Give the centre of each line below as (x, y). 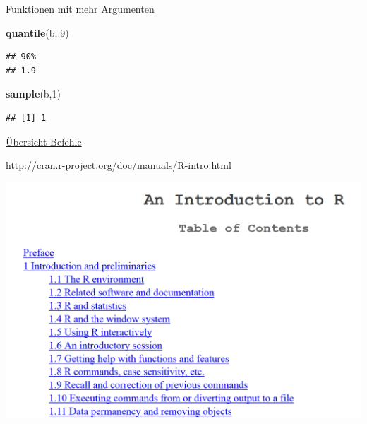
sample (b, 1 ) (33, 94)
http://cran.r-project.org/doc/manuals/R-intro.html (119, 165)
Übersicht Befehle (44, 141)
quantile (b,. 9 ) (37, 32)
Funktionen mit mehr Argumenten (80, 8)
